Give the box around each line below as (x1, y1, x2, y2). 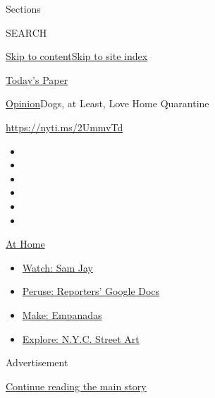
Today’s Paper (6, 72, 68, 87)
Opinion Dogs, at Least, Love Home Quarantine (6, 96, 209, 111)
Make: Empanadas (22, 307, 102, 322)
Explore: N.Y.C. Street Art (22, 331, 140, 346)
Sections (6, 1, 41, 16)
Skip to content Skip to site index (6, 49, 148, 64)
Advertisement (6, 355, 68, 370)
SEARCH (6, 25, 47, 40)
